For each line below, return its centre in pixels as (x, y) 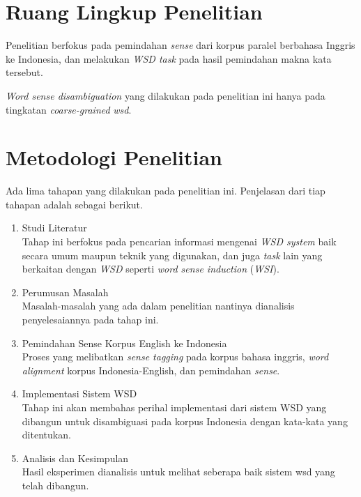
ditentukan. (46, 435)
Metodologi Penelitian (114, 157)
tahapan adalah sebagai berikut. (74, 204)
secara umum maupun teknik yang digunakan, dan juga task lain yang (172, 255)
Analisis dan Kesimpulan (75, 458)
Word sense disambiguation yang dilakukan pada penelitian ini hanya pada (166, 95)
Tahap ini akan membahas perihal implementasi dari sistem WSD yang (174, 407)
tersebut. (24, 72)
